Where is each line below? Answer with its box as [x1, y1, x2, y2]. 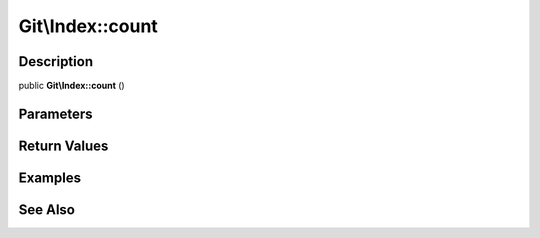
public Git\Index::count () [18, 80, 125, 92]
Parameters [18, 105, 93, 122]
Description [18, 53, 94, 70]
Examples [18, 169, 82, 186]
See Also [18, 201, 75, 218]
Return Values [18, 137, 109, 154]
